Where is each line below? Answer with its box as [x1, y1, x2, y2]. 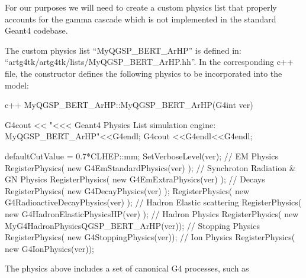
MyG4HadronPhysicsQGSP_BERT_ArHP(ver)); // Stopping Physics [5, 219, 260, 231]
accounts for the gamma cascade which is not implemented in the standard [5, 12, 276, 25]
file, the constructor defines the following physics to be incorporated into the [5, 67, 282, 79]
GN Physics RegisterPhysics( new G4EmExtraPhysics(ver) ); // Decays [5, 173, 265, 185]
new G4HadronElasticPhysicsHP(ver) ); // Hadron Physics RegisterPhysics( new [5, 207, 299, 220]
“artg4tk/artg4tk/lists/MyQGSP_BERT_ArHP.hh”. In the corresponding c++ [5, 55, 294, 68]
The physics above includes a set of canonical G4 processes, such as [5, 262, 249, 274]
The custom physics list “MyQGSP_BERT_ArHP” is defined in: [5, 44, 241, 56]
